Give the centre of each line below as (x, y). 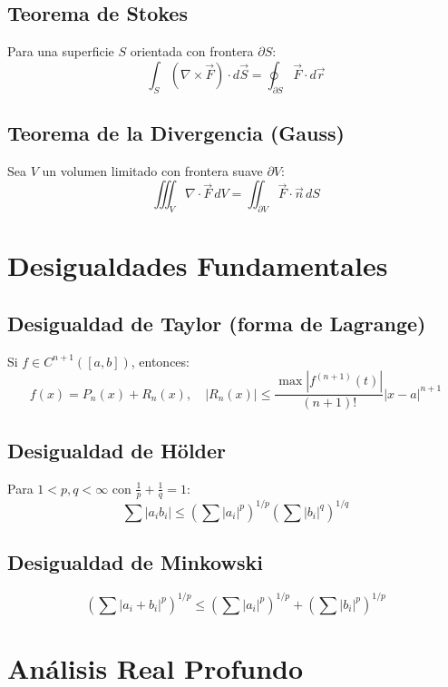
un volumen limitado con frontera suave (152, 170)
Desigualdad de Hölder (117, 450)
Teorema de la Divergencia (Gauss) (176, 132)
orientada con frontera (192, 51)
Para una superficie (61, 51)
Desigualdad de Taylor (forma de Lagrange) (217, 323)
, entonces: (160, 361)
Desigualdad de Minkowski (135, 562)
